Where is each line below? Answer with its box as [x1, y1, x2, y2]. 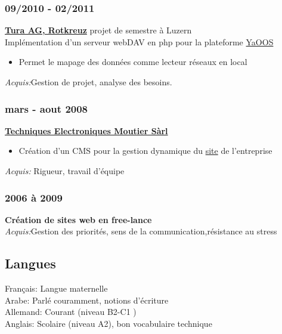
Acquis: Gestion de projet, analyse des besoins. [5, 76, 172, 88]
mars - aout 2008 [5, 101, 88, 116]
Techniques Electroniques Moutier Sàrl [5, 124, 168, 137]
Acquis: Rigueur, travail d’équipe [5, 165, 125, 177]
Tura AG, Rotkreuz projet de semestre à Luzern [5, 24, 192, 36]
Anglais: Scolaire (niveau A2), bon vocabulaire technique [5, 317, 212, 329]
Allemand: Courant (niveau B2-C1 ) [5, 305, 137, 318]
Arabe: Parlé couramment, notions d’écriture [5, 293, 169, 306]
